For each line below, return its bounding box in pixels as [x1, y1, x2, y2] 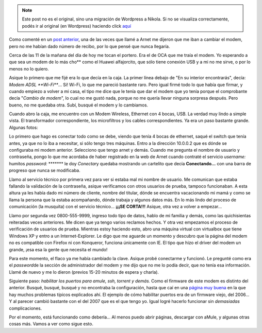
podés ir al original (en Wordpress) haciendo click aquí [22, 23, 131, 29]
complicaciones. [9, 305, 42, 311]
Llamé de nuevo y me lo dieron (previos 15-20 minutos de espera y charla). [9, 269, 159, 275]
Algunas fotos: [9, 124, 38, 130]
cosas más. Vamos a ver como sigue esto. [9, 321, 94, 327]
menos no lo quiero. [9, 66, 49, 71]
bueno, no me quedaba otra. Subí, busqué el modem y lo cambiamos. [9, 102, 148, 108]
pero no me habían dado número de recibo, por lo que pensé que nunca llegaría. [9, 43, 170, 49]
